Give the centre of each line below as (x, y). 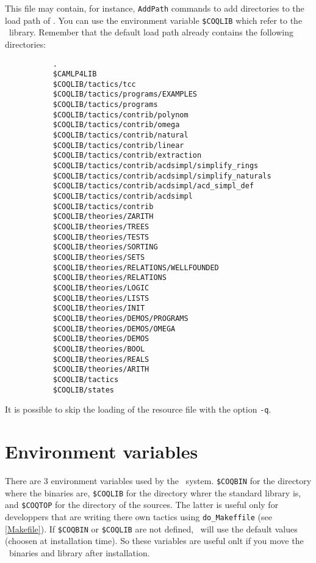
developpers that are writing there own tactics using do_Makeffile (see (138, 516)
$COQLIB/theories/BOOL (99, 349)
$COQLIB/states (83, 390)
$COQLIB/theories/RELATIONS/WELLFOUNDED (136, 267)
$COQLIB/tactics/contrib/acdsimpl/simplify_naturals (162, 176)
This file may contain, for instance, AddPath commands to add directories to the (155, 8)
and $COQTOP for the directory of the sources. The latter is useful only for (142, 505)
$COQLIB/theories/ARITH (101, 370)
